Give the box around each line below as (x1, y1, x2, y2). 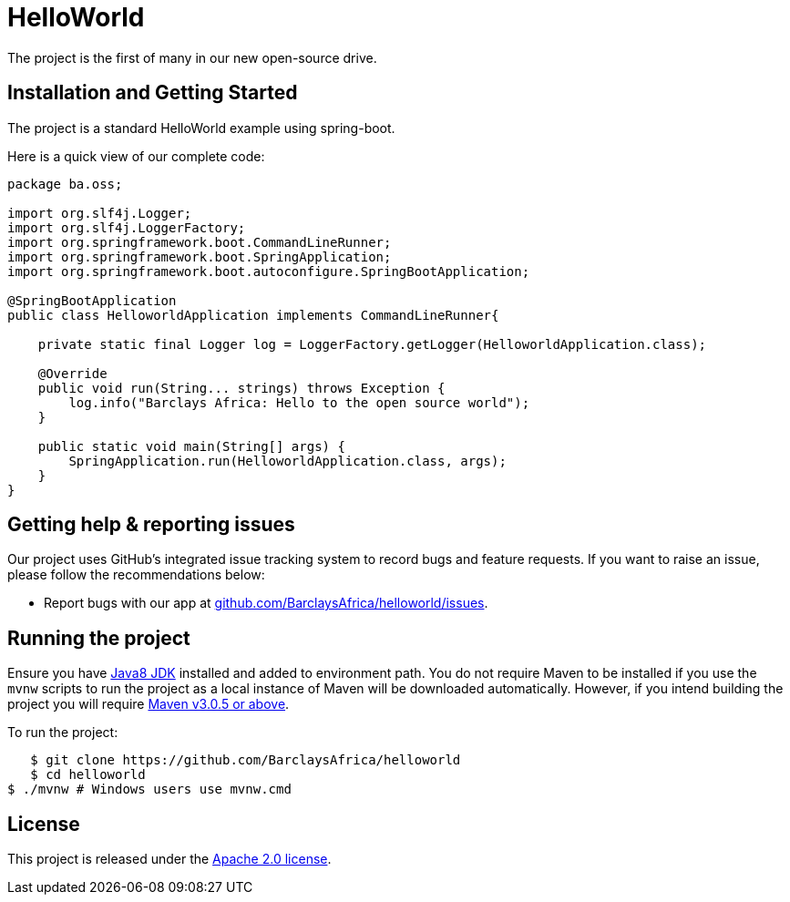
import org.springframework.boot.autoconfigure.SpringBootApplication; (7, 263, 530, 279)
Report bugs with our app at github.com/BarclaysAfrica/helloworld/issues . (44, 595, 488, 611)
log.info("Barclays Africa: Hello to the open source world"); (68, 395, 530, 410)
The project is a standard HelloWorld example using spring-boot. (7, 119, 395, 136)
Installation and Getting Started (7, 81, 298, 105)
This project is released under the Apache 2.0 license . (7, 851, 332, 867)
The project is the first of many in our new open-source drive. (7, 49, 377, 66)
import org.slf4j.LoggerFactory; (7, 220, 246, 235)
